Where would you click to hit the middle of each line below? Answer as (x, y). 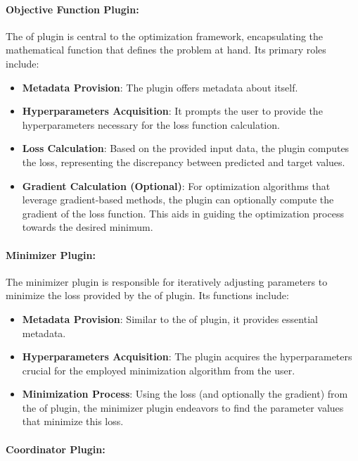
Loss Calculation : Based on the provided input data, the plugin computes (186, 148)
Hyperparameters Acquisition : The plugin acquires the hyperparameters (187, 356)
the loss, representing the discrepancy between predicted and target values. (184, 162)
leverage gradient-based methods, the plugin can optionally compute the (178, 200)
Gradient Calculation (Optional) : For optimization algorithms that (176, 185)
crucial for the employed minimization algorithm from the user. (159, 370)
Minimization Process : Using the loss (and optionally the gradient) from (185, 394)
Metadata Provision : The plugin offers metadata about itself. (160, 87)
